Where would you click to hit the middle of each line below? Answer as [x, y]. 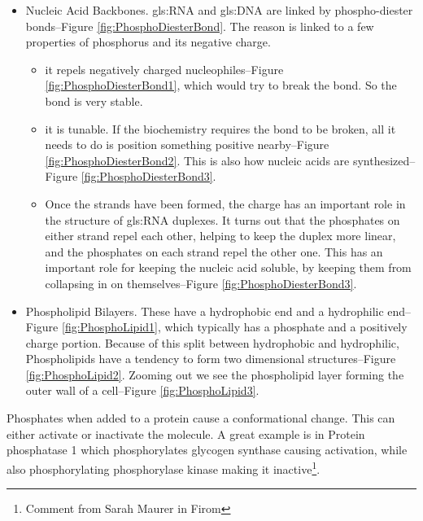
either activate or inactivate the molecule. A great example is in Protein [186, 433]
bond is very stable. [94, 101]
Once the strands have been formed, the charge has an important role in [225, 203]
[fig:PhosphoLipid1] [109, 327]
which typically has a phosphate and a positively [286, 327]
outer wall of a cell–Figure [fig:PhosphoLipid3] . [142, 390]
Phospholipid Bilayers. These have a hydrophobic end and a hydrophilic [205, 311]
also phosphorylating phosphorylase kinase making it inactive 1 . [164, 467]
